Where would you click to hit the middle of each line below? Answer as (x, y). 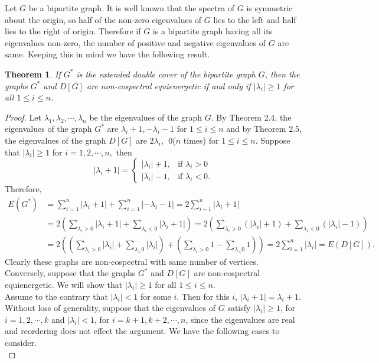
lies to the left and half (255, 19)
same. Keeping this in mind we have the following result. (107, 54)
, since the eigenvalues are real (240, 319)
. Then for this (203, 296)
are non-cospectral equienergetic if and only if (169, 85)
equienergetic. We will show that (64, 284)
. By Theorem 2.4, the (251, 117)
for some (156, 296)
